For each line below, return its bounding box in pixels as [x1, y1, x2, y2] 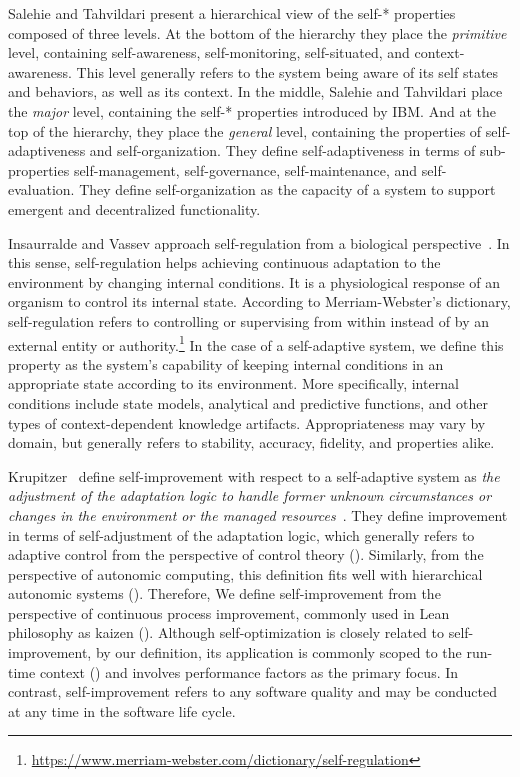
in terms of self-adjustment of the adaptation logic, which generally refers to [8, 524, 475, 545]
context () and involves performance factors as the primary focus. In [39, 661, 459, 682]
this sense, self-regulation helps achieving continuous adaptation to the [8, 252, 441, 273]
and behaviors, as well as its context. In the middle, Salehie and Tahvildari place [8, 81, 503, 102]
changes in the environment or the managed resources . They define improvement [8, 504, 508, 525]
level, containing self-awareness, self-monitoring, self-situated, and [8, 42, 410, 63]
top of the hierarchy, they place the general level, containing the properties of [8, 120, 482, 141]
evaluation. [8, 179, 75, 200]
